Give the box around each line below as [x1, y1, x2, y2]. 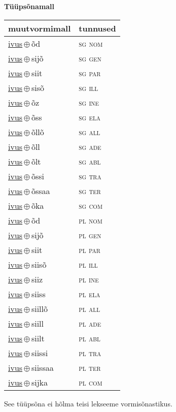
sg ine [79, 96, 99, 108]
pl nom [79, 214, 102, 226]
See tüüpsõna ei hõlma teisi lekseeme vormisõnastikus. [4, 398, 172, 408]
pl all [79, 302, 100, 314]
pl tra [79, 346, 101, 359]
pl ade [79, 317, 101, 329]
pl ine [79, 273, 99, 285]
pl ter [79, 361, 101, 373]
